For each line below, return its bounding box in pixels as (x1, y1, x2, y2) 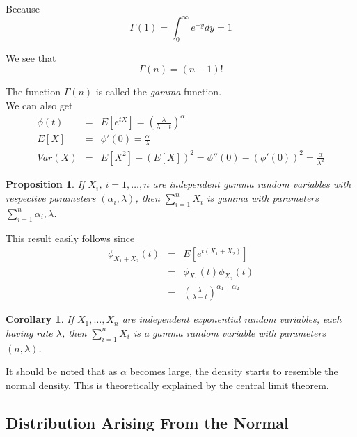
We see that (6, 50, 56, 65)
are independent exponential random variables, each (122, 312, 342, 326)
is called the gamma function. (95, 84, 222, 99)
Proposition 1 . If (6, 177, 85, 191)
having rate (6, 325, 53, 340)
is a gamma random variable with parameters (133, 325, 326, 340)
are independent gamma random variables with (152, 177, 351, 191)
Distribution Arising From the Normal (6, 411, 289, 433)
